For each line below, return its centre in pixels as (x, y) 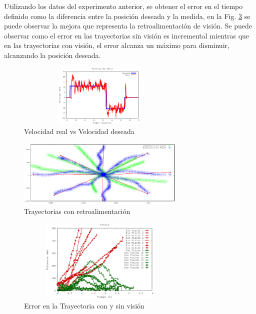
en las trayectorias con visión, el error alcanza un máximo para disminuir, (117, 45)
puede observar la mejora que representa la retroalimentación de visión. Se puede (128, 26)
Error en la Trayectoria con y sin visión (84, 306)
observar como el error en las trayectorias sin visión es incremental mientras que (127, 35)
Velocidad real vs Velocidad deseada (79, 131)
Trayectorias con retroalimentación (77, 211)
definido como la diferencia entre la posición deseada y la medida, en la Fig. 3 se (127, 16)
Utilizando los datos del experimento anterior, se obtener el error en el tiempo (123, 6)
